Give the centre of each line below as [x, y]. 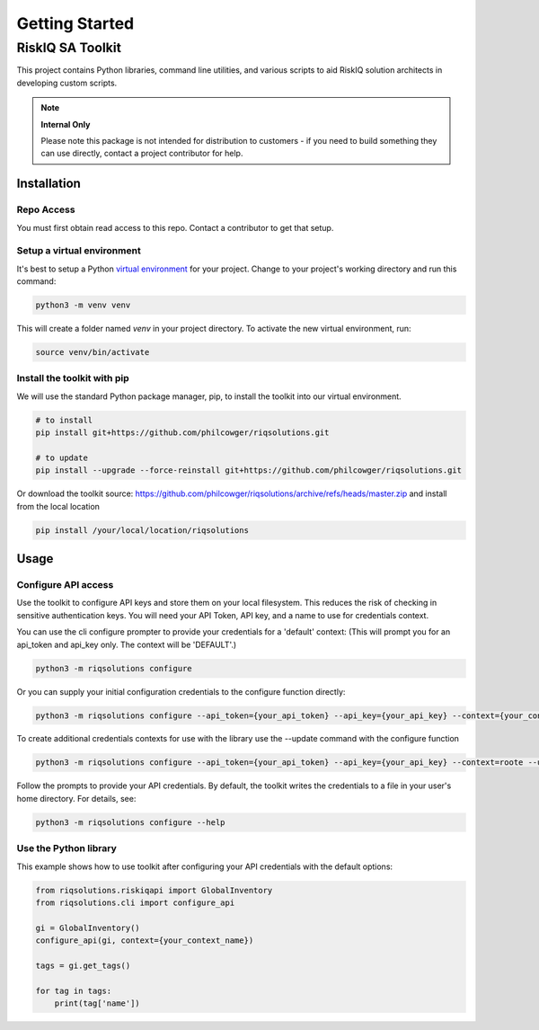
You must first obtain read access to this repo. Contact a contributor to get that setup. [175, 227]
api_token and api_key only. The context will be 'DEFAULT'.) [127, 644]
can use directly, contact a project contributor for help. [142, 154]
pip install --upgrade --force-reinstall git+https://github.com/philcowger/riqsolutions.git [249, 471]
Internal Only [66, 124]
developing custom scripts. [67, 83]
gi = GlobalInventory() [88, 928]
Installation [49, 184]
